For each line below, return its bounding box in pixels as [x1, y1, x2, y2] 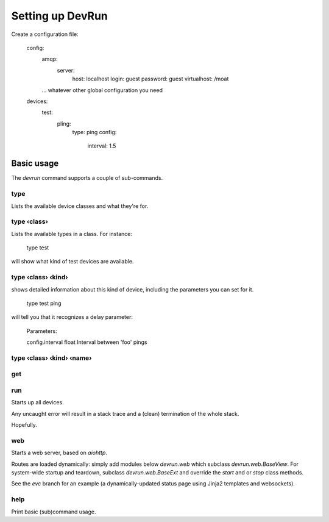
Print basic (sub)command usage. [11, 508, 96, 515]
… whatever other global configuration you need [41, 86, 163, 94]
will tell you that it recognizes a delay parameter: [11, 313, 133, 321]
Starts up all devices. [11, 399, 64, 406]
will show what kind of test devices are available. [11, 258, 134, 265]
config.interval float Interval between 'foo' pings [26, 338, 147, 346]
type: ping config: [72, 129, 117, 136]
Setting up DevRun [11, 9, 108, 23]
